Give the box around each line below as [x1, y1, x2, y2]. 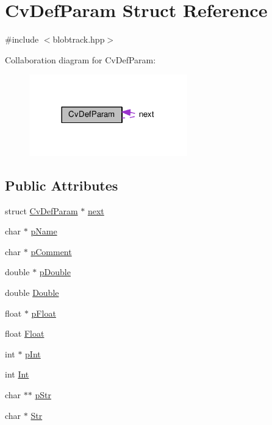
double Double [5, 286, 59, 298]
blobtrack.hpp [52, 33, 105, 46]
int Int [5, 368, 29, 381]
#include [5, 33, 39, 46]
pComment [30, 245, 72, 258]
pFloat [31, 306, 56, 319]
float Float [5, 327, 45, 340]
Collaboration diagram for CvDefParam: [5, 53, 156, 66]
